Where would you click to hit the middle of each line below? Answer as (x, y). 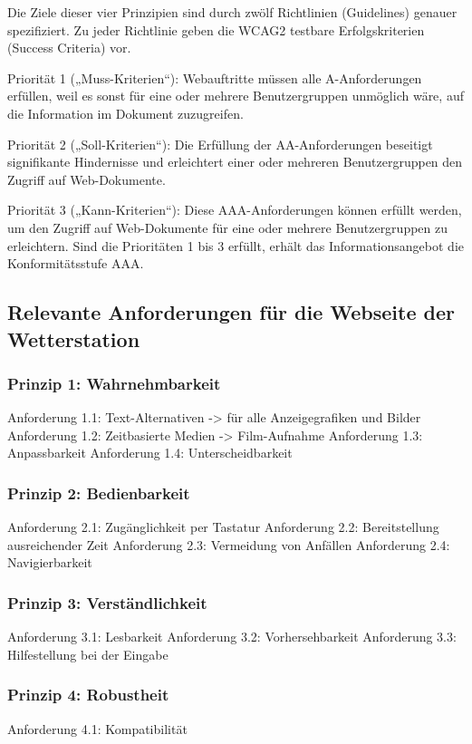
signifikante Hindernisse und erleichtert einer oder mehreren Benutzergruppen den (235, 162)
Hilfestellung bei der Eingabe (88, 654)
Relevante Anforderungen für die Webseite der (231, 312)
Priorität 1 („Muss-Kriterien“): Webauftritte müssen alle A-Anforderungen (215, 77)
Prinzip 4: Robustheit (88, 695)
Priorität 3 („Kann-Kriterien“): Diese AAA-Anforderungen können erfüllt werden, (235, 210)
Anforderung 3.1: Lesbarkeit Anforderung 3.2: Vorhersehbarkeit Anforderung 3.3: (232, 637)
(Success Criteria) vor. (69, 48)
